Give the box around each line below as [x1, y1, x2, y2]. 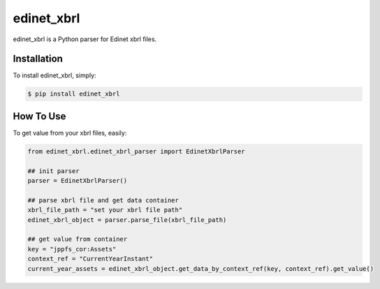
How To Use [13, 110, 66, 122]
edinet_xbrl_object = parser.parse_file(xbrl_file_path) [27, 216, 227, 223]
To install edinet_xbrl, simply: [13, 71, 97, 80]
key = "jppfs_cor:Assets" [27, 245, 117, 253]
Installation [13, 53, 63, 65]
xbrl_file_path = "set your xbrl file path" [27, 206, 183, 214]
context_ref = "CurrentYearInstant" [27, 255, 154, 263]
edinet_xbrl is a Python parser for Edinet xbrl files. [13, 35, 157, 43]
